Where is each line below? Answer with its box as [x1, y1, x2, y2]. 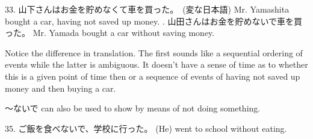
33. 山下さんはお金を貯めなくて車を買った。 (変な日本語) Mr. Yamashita [5, 3, 290, 15]
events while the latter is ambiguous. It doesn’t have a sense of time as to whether [5, 58, 308, 71]
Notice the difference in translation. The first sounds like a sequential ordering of [5, 46, 303, 59]
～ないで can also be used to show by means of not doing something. [5, 102, 261, 114]
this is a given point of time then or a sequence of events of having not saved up [5, 69, 300, 82]
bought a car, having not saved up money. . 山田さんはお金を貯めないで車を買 [5, 14, 302, 27]
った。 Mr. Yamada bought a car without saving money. [5, 26, 215, 39]
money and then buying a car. [5, 81, 116, 94]
